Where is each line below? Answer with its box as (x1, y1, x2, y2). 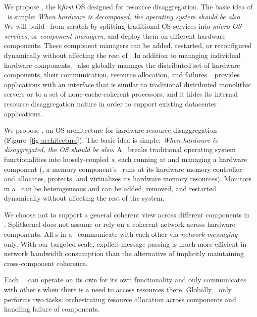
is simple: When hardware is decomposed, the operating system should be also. (7, 11, 242, 21)
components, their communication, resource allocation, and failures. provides (4, 69, 240, 80)
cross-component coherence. (4, 258, 88, 268)
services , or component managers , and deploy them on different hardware (4, 30, 226, 41)
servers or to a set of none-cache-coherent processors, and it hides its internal (4, 89, 238, 99)
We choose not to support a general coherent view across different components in (4, 209, 250, 219)
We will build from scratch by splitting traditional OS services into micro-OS (4, 21, 242, 31)
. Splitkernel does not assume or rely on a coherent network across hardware (4, 219, 235, 229)
